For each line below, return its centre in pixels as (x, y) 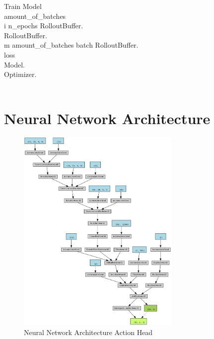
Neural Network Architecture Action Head (88, 332)
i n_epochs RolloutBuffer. (44, 26)
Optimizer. (20, 74)
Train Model (23, 6)
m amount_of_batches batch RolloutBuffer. (71, 45)
